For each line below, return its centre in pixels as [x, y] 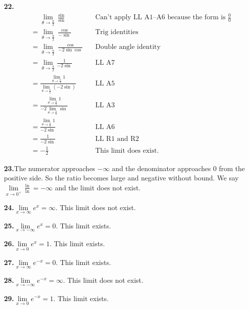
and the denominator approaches [161, 168]
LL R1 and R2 [117, 139]
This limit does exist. [127, 151]
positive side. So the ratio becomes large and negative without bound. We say [121, 178]
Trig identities [117, 32]
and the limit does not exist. [98, 187]
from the [232, 168]
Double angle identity [128, 47]
